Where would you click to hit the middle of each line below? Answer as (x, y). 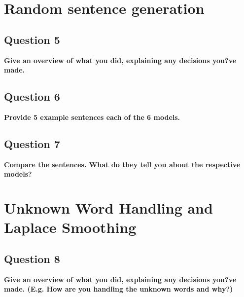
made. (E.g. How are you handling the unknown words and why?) (119, 289)
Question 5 (32, 39)
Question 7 (32, 143)
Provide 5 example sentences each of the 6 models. (92, 117)
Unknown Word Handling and (108, 208)
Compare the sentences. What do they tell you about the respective (122, 164)
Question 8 (32, 258)
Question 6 (32, 96)
